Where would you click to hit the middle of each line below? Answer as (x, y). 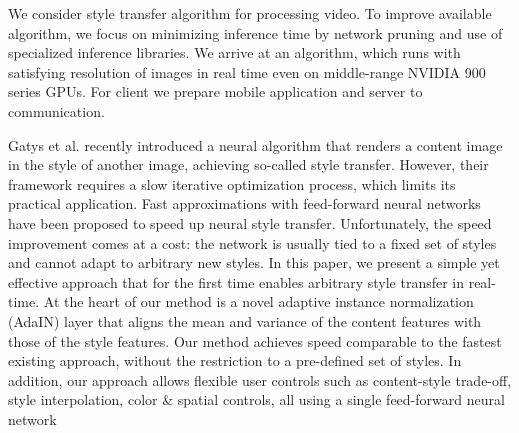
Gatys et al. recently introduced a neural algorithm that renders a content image (255, 144)
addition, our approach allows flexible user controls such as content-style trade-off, (260, 379)
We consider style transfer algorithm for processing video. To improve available (250, 13)
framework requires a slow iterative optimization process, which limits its (232, 183)
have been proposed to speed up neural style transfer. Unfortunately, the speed (250, 222)
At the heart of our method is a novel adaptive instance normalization (258, 301)
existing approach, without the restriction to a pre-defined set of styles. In (235, 360)
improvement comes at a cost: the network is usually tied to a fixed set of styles (252, 242)
